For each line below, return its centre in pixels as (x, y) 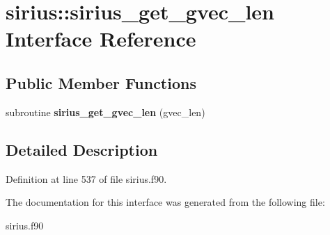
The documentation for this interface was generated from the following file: (165, 202)
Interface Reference (101, 39)
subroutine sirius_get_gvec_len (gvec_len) (105, 112)
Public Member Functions (101, 82)
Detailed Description (82, 149)
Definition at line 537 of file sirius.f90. (86, 178)
